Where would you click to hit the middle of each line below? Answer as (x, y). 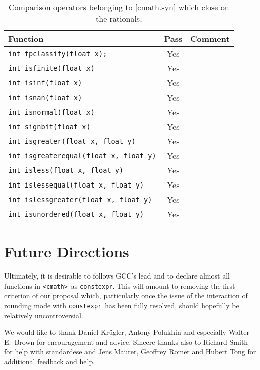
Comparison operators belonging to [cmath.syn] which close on (119, 7)
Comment (210, 38)
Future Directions (67, 252)
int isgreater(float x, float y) (72, 141)
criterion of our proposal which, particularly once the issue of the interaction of (126, 295)
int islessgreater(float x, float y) (80, 199)
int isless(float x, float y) (66, 170)
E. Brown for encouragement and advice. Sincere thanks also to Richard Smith (126, 342)
